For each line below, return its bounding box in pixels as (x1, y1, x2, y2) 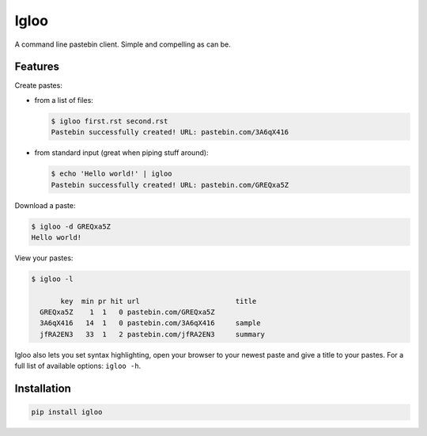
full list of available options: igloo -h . (14, 361, 142, 371)
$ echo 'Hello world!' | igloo (51, 169, 173, 178)
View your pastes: (14, 253, 74, 263)
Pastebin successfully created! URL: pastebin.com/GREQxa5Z (51, 180, 289, 189)
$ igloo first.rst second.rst (51, 116, 168, 126)
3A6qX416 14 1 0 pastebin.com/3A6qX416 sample (40, 319, 261, 328)
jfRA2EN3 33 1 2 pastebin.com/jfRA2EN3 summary (40, 329, 265, 339)
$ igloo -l (31, 274, 74, 283)
